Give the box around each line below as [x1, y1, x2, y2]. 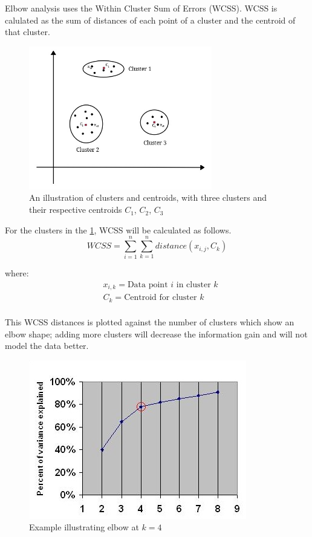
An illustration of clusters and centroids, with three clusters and [29, 191, 267, 204]
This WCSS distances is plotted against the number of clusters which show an [5, 315, 294, 328]
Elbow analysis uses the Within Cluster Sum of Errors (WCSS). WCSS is [5, 2, 278, 14]
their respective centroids [29, 203, 122, 216]
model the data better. [5, 339, 89, 352]
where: [5, 267, 29, 279]
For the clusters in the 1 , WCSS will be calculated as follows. [5, 223, 232, 236]
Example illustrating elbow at [29, 521, 139, 533]
